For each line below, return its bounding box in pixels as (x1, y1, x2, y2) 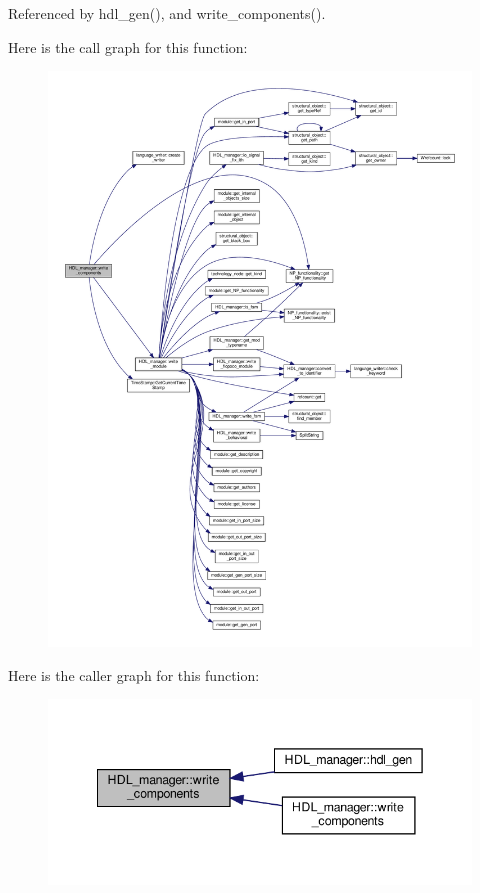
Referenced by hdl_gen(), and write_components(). (8, 3, 326, 23)
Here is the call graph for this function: (8, 36, 248, 57)
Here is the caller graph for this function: (8, 664, 260, 685)
